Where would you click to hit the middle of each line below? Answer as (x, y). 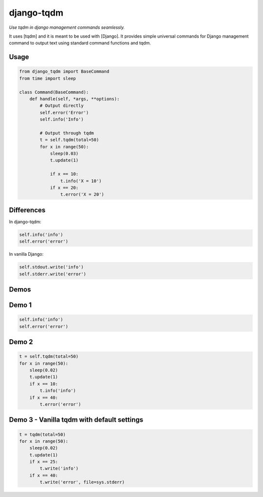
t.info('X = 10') (81, 181)
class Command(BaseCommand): (54, 92)
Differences (27, 210)
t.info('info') (58, 391)
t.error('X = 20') (82, 195)
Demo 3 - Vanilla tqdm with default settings (76, 420)
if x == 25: (44, 462)
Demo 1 (20, 305)
